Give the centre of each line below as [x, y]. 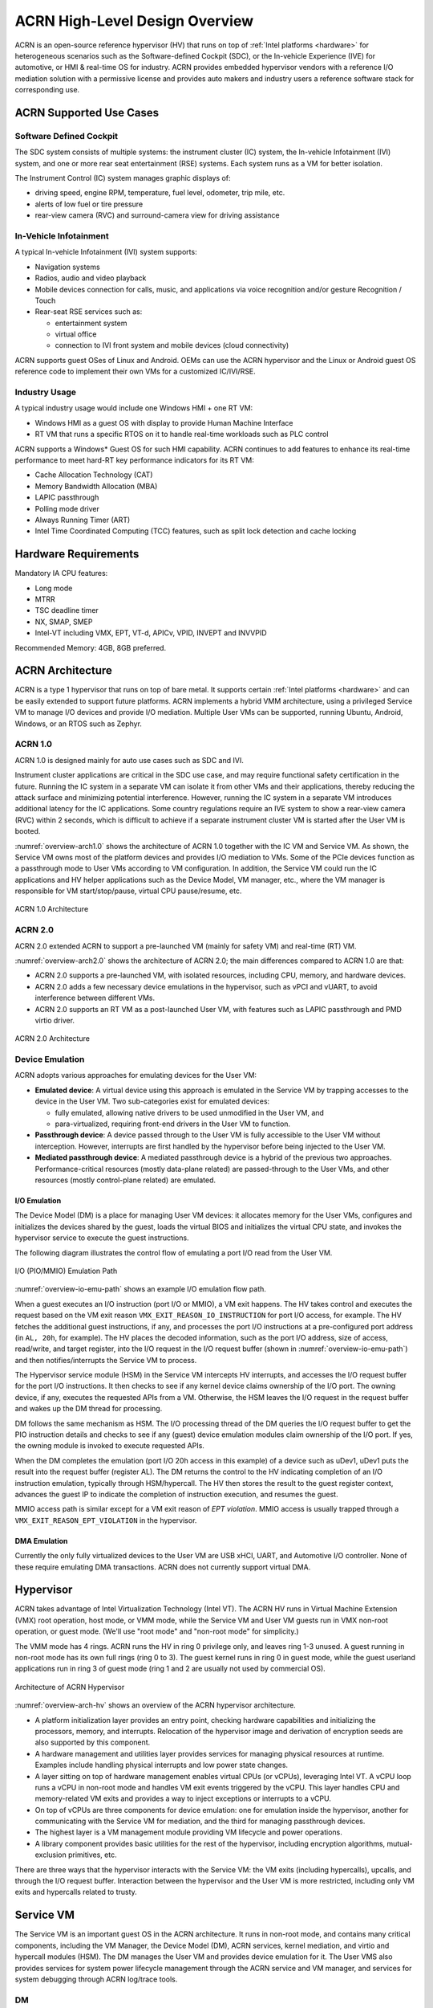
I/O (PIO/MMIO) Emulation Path [66, 1271]
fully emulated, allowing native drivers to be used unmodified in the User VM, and [190, 1112]
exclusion [51, 1855]
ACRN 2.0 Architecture [52, 1039]
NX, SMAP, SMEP [64, 622]
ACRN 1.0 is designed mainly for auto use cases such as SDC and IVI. [129, 760]
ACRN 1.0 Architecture [52, 909]
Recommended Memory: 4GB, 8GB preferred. [91, 647]
